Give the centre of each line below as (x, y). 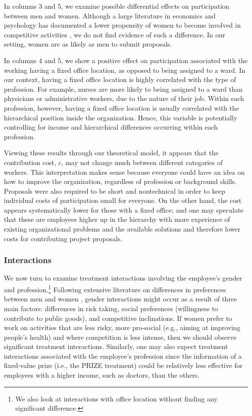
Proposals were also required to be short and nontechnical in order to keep (115, 191)
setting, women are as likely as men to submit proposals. (88, 44)
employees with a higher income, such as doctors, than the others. (102, 375)
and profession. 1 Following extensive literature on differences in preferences (115, 289)
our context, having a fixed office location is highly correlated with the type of (120, 79)
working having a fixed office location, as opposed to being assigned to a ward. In (125, 70)
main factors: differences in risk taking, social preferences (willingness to (111, 308)
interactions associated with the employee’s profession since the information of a (123, 356)
